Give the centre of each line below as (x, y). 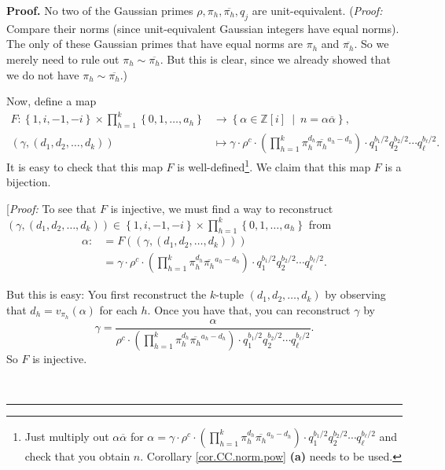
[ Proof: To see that (51, 208)
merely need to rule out (63, 59)
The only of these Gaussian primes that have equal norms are (155, 44)
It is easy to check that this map (85, 166)
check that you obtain (77, 455)
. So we (371, 44)
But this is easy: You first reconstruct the (107, 294)
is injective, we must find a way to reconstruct (222, 208)
